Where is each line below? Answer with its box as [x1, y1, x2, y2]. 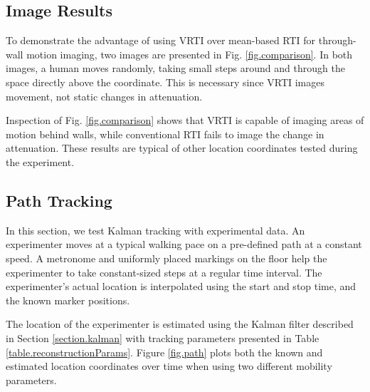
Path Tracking [6, 189, 112, 211]
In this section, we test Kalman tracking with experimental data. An [6, 222, 305, 237]
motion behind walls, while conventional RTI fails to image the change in [6, 126, 324, 141]
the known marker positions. [6, 292, 130, 307]
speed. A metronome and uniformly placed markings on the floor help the [6, 250, 327, 265]
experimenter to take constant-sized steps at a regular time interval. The [6, 264, 322, 279]
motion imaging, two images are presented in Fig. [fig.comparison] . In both [26, 46, 353, 61]
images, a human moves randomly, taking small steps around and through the [6, 61, 345, 76]
